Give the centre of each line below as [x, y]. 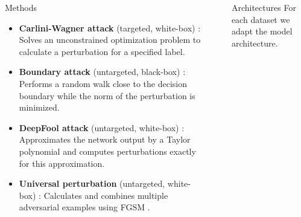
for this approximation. [62, 163]
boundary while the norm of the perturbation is [107, 95]
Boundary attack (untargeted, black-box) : [102, 72]
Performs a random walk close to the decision [103, 83]
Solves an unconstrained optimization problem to [110, 40]
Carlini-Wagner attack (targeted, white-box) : [110, 28]
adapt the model [262, 31]
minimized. [39, 107]
